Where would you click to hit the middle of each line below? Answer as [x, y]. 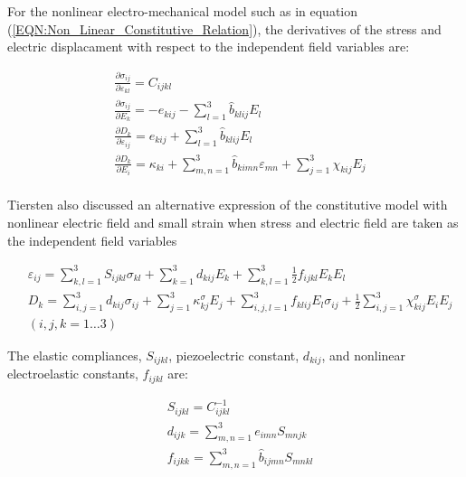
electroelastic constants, [73, 374]
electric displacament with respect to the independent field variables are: [209, 47]
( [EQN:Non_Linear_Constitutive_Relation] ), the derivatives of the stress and [224, 28]
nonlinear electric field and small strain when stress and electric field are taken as [233, 223]
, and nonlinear [364, 355]
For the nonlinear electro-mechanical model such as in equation [183, 11]
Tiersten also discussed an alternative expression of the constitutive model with [228, 205]
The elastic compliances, [75, 355]
